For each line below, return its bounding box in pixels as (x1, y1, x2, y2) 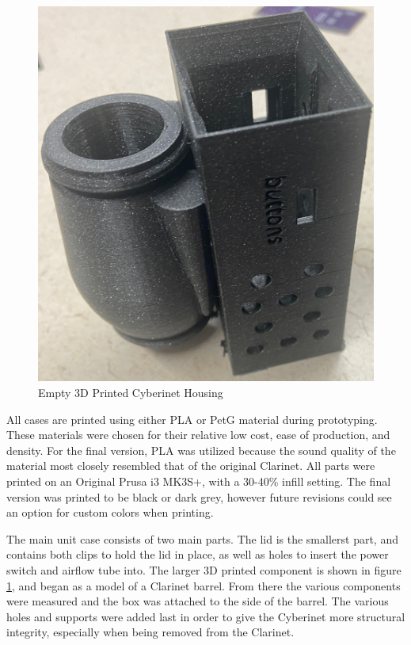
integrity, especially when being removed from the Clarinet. (6, 624, 295, 640)
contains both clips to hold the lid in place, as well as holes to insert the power (6, 546, 389, 563)
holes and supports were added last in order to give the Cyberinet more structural (6, 608, 405, 624)
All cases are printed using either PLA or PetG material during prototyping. (6, 410, 378, 427)
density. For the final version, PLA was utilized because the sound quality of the (6, 441, 396, 458)
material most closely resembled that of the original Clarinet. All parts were (6, 457, 375, 474)
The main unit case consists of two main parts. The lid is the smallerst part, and (6, 530, 398, 547)
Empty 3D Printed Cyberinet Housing (38, 384, 223, 401)
